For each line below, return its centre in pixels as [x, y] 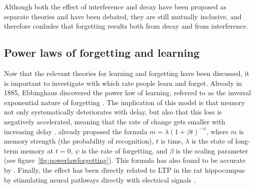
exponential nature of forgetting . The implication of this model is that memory [125, 102]
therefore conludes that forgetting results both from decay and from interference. [126, 26]
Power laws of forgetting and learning [102, 53]
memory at [37, 150]
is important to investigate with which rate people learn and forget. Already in [123, 83]
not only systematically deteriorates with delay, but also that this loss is [113, 112]
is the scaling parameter [212, 150]
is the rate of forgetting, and [125, 150]
